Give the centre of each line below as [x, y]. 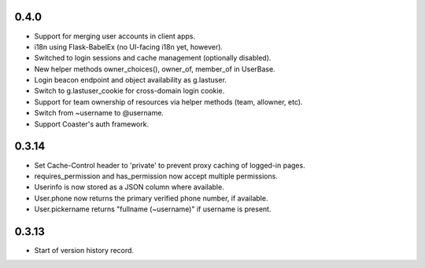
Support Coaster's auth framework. [92, 124]
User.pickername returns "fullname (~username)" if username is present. [153, 209]
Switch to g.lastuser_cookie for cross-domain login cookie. [129, 91]
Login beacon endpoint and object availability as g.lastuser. [131, 80]
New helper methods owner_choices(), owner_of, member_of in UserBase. [155, 69]
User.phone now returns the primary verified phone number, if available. [151, 198]
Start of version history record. [84, 251]
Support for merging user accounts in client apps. [115, 36]
